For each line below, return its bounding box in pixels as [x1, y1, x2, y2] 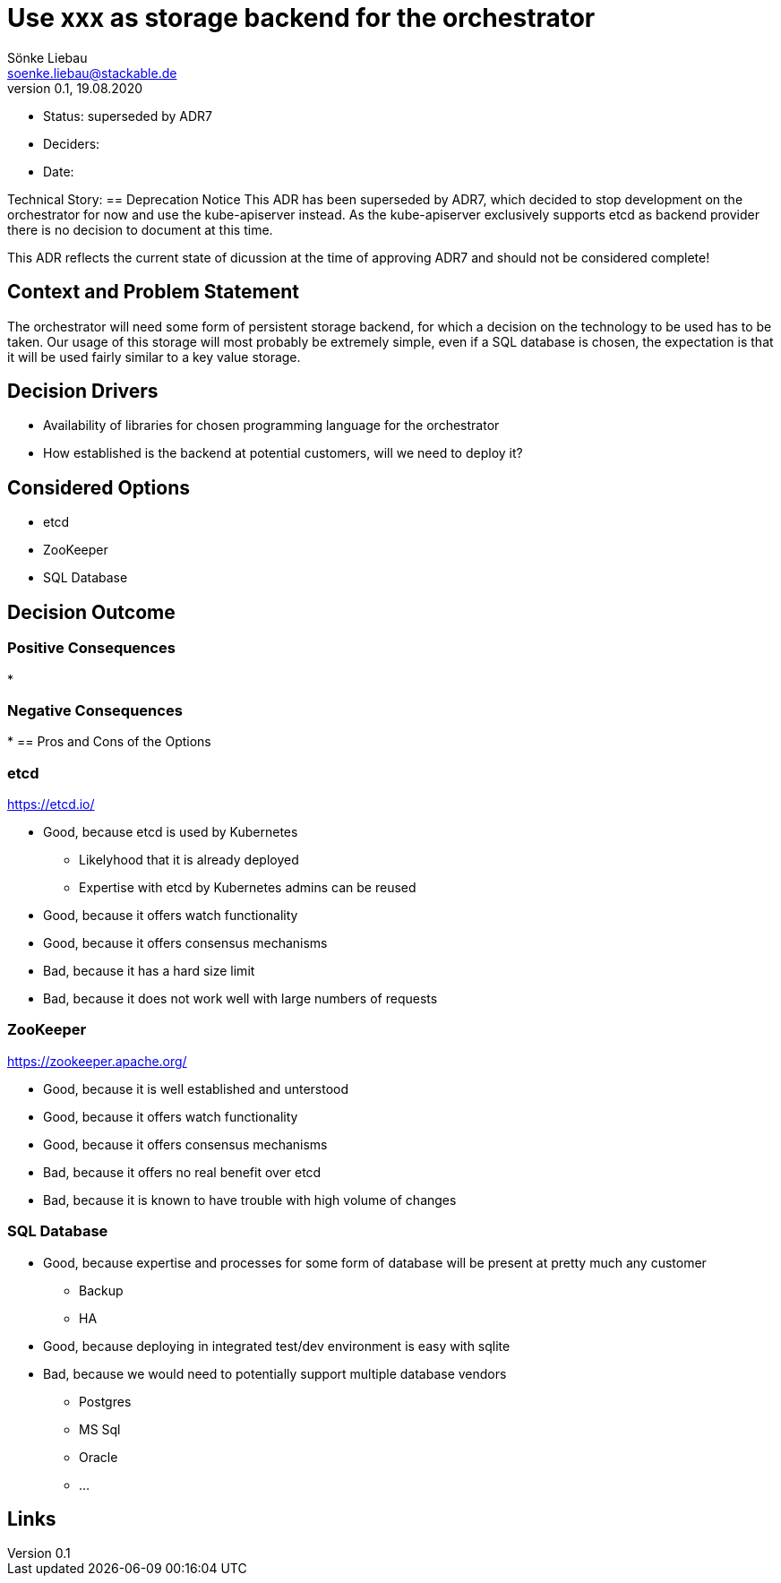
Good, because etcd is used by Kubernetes [43, 824, 298, 839]
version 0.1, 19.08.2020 [7, 80, 143, 96]
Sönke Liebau [7, 49, 88, 65]
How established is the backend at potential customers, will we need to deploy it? [43, 445, 523, 461]
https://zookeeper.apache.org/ [7, 1053, 187, 1069]
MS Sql [79, 1421, 121, 1437]
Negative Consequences [7, 701, 183, 719]
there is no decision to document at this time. [7, 221, 273, 237]
